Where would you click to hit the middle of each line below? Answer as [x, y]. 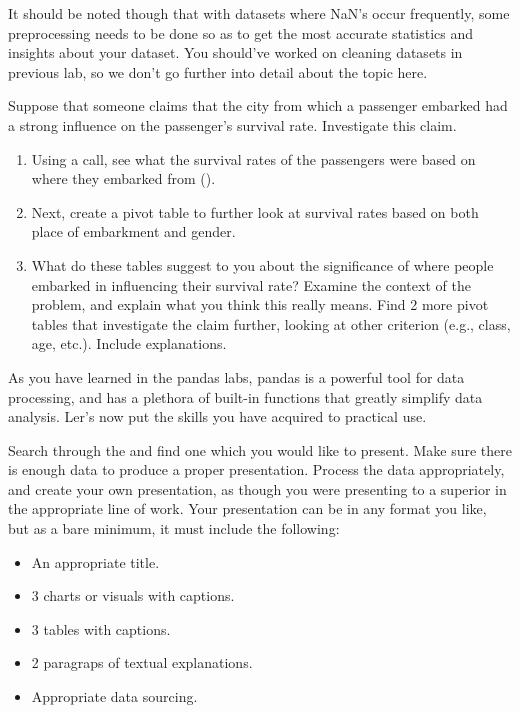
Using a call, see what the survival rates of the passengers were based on [253, 158]
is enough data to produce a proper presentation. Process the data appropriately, [256, 469]
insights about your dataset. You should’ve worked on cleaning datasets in [235, 52]
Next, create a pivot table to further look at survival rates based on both [255, 211]
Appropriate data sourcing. [114, 696]
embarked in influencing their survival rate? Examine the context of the [251, 284]
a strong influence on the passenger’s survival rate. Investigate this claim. [232, 124]
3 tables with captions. [101, 628]
